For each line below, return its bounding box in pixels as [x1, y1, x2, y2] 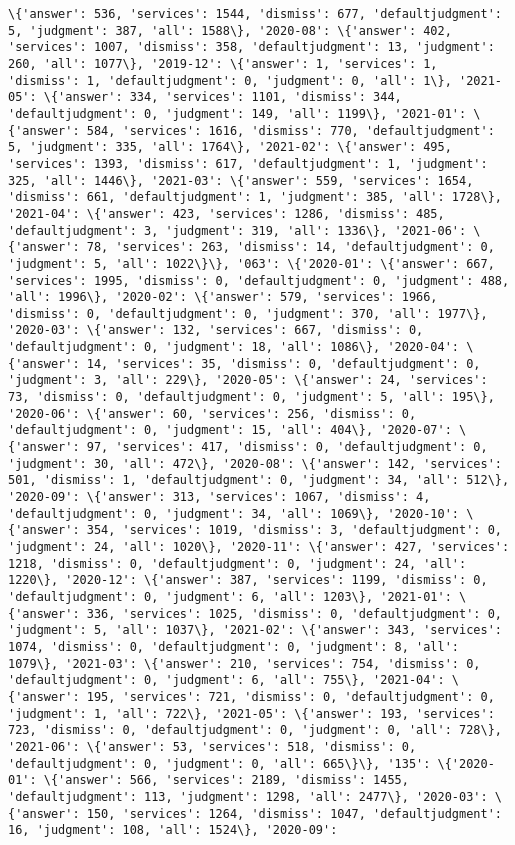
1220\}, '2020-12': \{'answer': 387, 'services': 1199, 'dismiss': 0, [8, 573, 488, 588]
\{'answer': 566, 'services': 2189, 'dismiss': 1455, [43, 773, 409, 788]
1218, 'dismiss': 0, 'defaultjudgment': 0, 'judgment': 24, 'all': [8, 556, 467, 571]
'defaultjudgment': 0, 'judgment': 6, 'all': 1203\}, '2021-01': [8, 589, 452, 604]
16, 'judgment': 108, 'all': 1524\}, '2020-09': [8, 823, 338, 838]
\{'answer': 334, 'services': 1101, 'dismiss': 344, [43, 90, 402, 105]
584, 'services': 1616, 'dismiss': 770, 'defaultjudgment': [86, 123, 495, 138]
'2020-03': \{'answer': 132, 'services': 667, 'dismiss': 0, [8, 323, 424, 338]
